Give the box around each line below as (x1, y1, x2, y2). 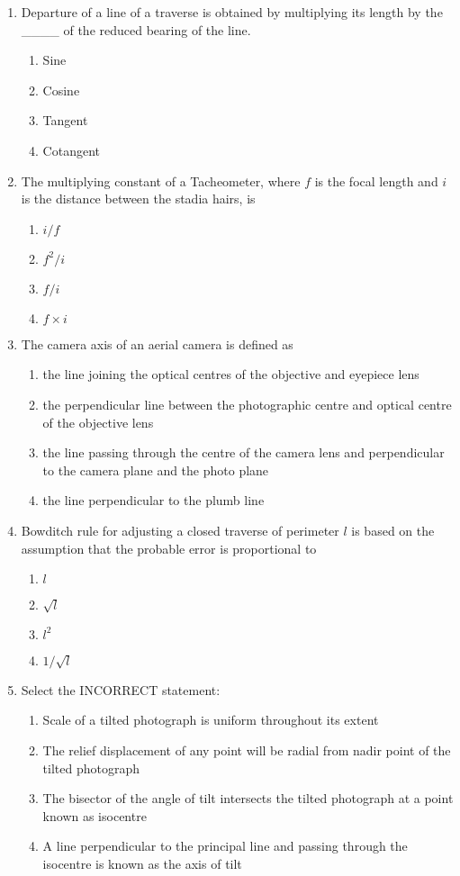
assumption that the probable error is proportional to (21, 538, 317, 557)
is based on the (351, 520, 435, 539)
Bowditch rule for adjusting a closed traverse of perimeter (21, 520, 339, 539)
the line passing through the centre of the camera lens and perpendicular (42, 443, 445, 462)
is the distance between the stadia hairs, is (21, 189, 256, 208)
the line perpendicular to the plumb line (42, 491, 265, 510)
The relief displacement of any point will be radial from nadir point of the (42, 741, 451, 760)
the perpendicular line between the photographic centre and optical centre (42, 394, 452, 413)
